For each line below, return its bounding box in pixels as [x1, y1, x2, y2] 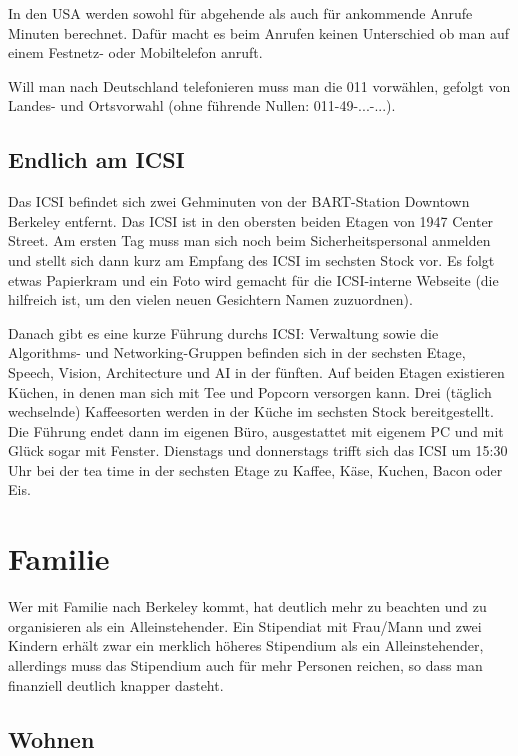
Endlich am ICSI [8, 144, 185, 175]
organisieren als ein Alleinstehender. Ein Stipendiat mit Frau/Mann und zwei [8, 615, 482, 636]
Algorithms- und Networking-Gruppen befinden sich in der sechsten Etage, [8, 342, 466, 363]
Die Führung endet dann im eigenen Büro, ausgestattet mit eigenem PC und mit [8, 420, 504, 441]
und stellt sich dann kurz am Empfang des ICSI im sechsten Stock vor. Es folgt [8, 249, 495, 270]
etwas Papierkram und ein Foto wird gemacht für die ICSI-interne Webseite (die [8, 269, 499, 290]
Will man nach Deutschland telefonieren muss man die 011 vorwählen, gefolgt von [8, 75, 511, 96]
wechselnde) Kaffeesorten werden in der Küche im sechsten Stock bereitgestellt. [8, 401, 494, 422]
